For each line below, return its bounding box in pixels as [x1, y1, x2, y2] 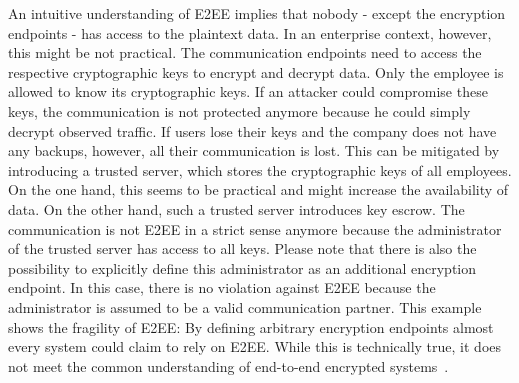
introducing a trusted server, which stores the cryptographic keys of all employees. [8, 159, 512, 180]
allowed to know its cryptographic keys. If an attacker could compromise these [8, 81, 488, 102]
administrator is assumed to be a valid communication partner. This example [8, 296, 482, 317]
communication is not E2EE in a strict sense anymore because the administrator [8, 218, 502, 239]
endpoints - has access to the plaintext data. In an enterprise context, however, [8, 22, 492, 43]
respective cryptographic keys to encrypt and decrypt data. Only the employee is [8, 61, 504, 82]
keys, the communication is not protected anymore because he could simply [8, 100, 471, 121]
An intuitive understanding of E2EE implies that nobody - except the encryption [8, 3, 506, 23]
